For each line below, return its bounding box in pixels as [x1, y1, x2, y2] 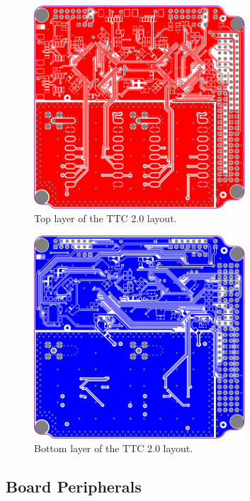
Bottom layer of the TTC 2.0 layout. [34, 441, 193, 456]
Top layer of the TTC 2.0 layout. [34, 211, 177, 226]
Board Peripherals [6, 476, 142, 497]
